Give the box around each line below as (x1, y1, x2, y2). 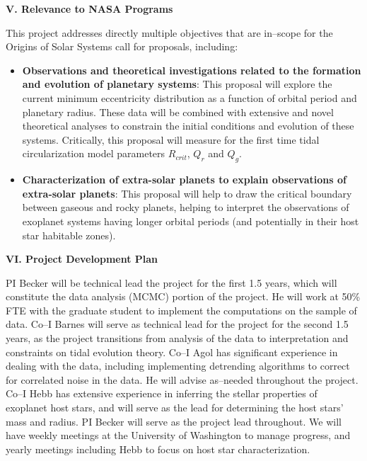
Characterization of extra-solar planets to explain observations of (22, 172, 346, 187)
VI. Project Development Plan (6, 251, 158, 266)
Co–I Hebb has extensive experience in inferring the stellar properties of (6, 386, 318, 401)
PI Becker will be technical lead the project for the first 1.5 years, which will (6, 275, 337, 290)
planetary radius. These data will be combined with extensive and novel (22, 104, 334, 119)
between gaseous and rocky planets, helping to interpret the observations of (22, 200, 349, 215)
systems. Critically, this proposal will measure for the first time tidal (22, 132, 320, 147)
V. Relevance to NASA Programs (6, 1, 173, 16)
